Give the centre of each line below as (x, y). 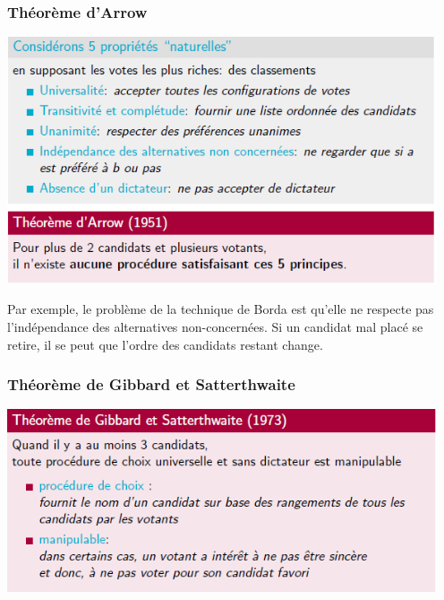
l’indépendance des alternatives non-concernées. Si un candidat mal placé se (215, 326)
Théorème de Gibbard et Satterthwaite (151, 384)
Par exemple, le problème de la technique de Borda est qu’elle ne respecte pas (221, 309)
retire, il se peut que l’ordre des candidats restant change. (165, 344)
